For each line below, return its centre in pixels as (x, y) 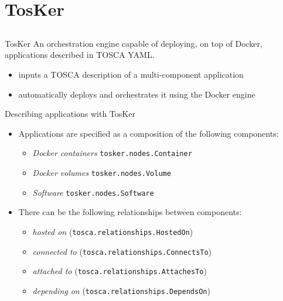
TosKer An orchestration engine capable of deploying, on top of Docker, (134, 43)
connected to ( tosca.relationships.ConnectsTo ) (122, 251)
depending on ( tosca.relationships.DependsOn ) (121, 290)
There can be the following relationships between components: (130, 212)
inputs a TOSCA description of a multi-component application (131, 74)
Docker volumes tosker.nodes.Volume (102, 172)
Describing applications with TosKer (70, 114)
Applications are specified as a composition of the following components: (149, 133)
